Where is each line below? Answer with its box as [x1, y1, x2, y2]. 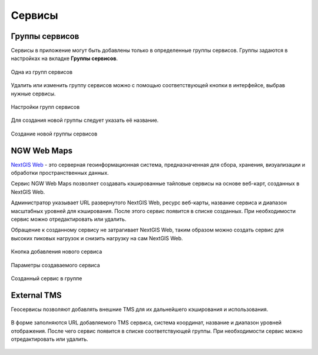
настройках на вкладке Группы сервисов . [11, 55, 118, 62]
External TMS [11, 290, 62, 300]
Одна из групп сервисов [11, 68, 73, 75]
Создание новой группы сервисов [11, 130, 98, 137]
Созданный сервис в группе [11, 275, 82, 282]
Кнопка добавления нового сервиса [11, 248, 102, 256]
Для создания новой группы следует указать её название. [11, 117, 159, 124]
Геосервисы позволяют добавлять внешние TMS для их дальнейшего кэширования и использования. [11, 306, 269, 313]
